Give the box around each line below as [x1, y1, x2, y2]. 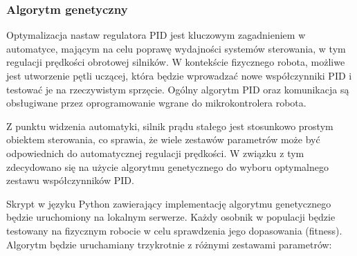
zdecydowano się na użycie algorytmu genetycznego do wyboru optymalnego [6, 159, 329, 174]
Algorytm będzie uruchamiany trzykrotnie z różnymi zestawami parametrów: [6, 237, 332, 251]
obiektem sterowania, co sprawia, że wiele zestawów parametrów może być [6, 132, 320, 147]
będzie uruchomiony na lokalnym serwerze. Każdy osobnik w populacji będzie [6, 210, 336, 224]
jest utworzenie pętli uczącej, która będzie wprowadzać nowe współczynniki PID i [6, 68, 352, 82]
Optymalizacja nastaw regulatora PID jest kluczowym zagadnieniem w [6, 28, 306, 42]
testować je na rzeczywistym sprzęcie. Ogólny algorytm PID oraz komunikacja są [6, 82, 349, 96]
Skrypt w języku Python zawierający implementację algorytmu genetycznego [6, 196, 331, 210]
